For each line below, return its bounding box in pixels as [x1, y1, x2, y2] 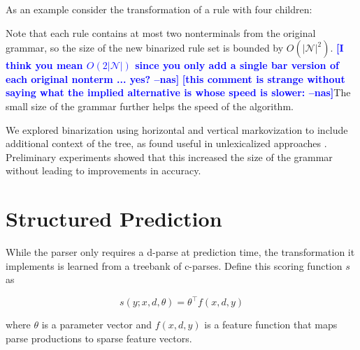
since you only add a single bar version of [135, 58, 339, 73]
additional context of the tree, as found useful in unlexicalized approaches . [6, 136, 327, 151]
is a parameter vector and [41, 317, 152, 332]
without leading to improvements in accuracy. [6, 163, 201, 178]
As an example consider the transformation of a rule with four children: [6, 2, 312, 16]
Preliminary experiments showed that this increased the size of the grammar [6, 149, 333, 164]
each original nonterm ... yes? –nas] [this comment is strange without [6, 71, 345, 86]
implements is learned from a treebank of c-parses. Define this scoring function [6, 258, 343, 273]
